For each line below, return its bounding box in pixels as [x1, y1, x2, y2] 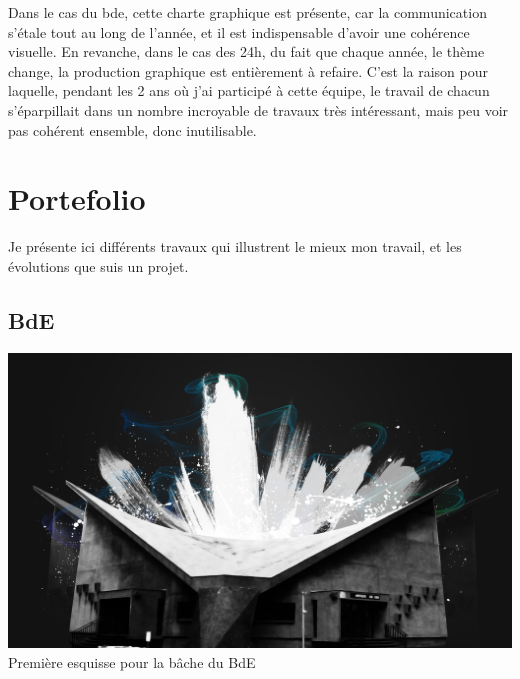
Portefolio [8, 178, 146, 219]
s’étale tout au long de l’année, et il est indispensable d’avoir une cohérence [8, 21, 470, 42]
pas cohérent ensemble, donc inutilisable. [8, 119, 257, 140]
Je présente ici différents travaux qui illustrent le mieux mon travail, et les [8, 236, 462, 257]
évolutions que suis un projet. [8, 255, 189, 276]
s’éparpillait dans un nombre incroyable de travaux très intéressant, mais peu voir [8, 99, 509, 120]
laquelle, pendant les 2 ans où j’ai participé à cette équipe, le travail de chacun [8, 80, 490, 101]
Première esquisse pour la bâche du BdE [8, 651, 256, 672]
